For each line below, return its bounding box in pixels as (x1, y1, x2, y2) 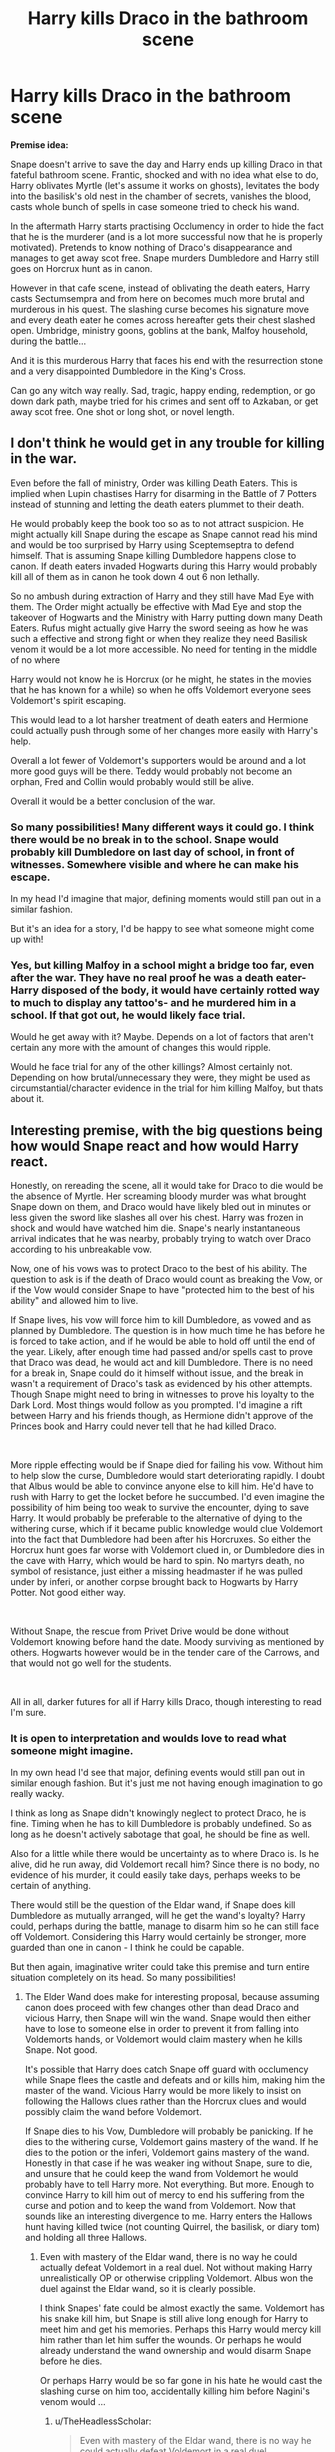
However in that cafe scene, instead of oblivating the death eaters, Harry (10, 282, 311, 294)
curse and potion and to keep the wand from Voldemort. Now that (24, 2200, 297, 2212)
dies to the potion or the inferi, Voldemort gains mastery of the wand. (24, 2147, 310, 2159)
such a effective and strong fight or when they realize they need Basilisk (10, 632, 308, 644)
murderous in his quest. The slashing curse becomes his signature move (10, 303, 310, 315)
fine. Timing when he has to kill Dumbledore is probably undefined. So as (10, 1818, 312, 1830)
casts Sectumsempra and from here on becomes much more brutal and (10, 292, 305, 304)
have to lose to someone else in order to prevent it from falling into (24, 2023, 300, 2035)
